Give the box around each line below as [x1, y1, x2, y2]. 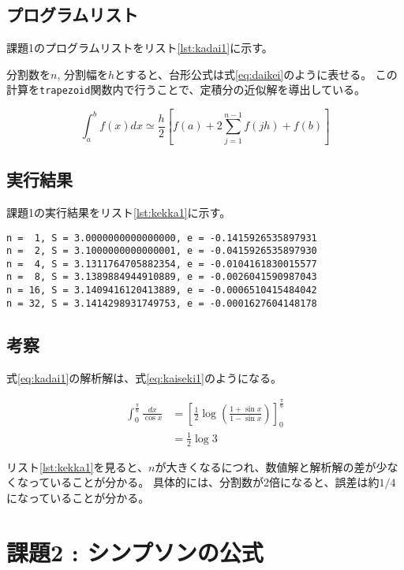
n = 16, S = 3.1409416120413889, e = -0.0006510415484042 [6, 285, 317, 296]
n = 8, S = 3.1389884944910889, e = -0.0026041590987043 [6, 271, 317, 283]
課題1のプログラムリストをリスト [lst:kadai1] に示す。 [6, 39, 273, 56]
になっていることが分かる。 [6, 489, 150, 505]
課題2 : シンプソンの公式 [6, 535, 264, 568]
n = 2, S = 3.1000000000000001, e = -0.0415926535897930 [6, 245, 317, 257]
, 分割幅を [57, 65, 108, 82]
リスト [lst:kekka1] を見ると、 [6, 458, 148, 475]
